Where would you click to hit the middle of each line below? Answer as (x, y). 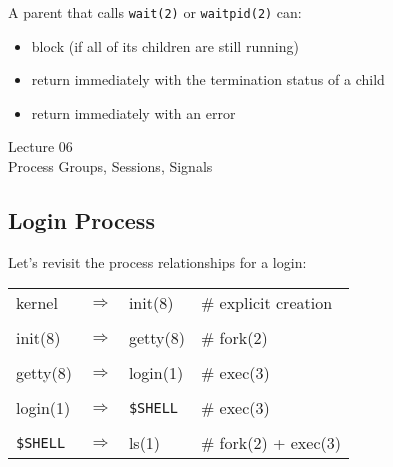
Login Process (81, 220)
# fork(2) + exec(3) (270, 443)
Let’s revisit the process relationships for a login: (157, 261)
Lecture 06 (40, 146)
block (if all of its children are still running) (165, 45)
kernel (37, 303)
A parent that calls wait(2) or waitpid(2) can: (155, 12)
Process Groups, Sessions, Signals (110, 166)
